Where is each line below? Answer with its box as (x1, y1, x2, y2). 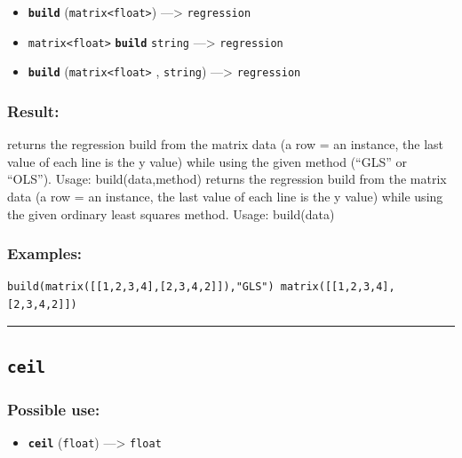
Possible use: (7, 398, 100, 420)
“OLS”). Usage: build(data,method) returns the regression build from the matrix (7, 170, 447, 188)
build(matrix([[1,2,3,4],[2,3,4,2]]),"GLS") (7, 280, 275, 294)
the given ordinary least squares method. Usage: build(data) (7, 204, 335, 223)
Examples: (7, 242, 83, 265)
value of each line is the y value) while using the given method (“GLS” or (7, 152, 408, 170)
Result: (7, 99, 60, 122)
